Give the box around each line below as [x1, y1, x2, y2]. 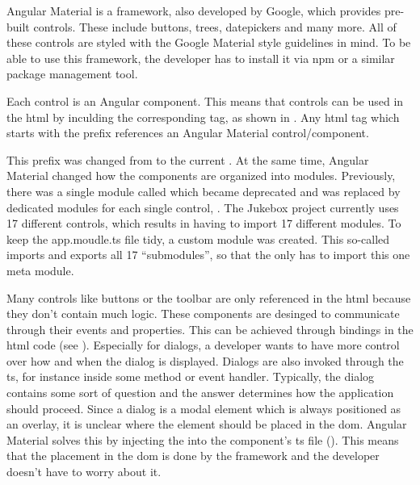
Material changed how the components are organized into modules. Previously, [6, 167, 396, 184]
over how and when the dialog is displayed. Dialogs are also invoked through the [6, 352, 404, 369]
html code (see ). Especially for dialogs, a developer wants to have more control [6, 337, 400, 353]
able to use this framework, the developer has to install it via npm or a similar [6, 49, 395, 66]
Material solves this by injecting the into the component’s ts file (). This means [6, 431, 399, 448]
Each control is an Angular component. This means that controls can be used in [6, 92, 404, 109]
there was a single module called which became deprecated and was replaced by [6, 182, 401, 199]
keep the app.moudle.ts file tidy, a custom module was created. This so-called [6, 230, 390, 247]
